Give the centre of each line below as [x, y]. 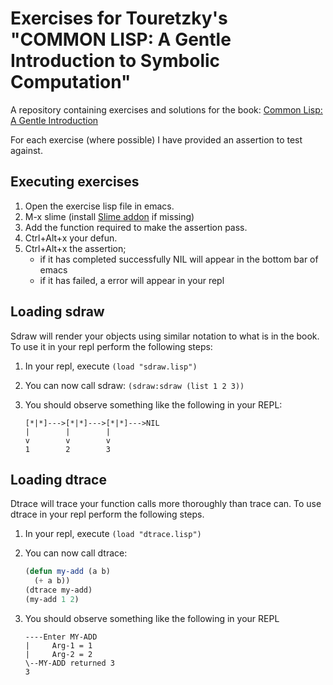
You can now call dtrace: [76, 553]
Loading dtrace [58, 479]
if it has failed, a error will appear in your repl [132, 280]
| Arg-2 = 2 [58, 654]
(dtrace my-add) [58, 590]
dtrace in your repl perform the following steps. [107, 514]
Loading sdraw [57, 312]
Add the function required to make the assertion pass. [136, 227]
